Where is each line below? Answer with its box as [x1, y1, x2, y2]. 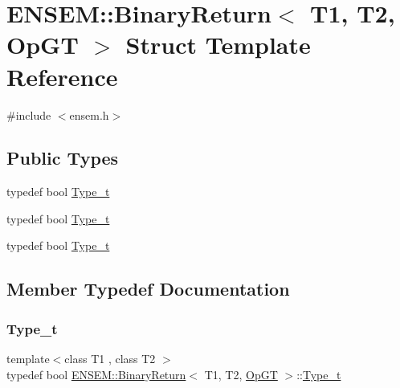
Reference [6, 59, 118, 92]
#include [6, 106, 51, 123]
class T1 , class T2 [64, 350, 156, 367]
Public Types [6, 145, 119, 170]
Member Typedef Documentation [6, 276, 290, 301]
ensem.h [69, 106, 109, 123]
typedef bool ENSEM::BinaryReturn [6, 366, 186, 382]
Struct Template [125, 28, 311, 61]
